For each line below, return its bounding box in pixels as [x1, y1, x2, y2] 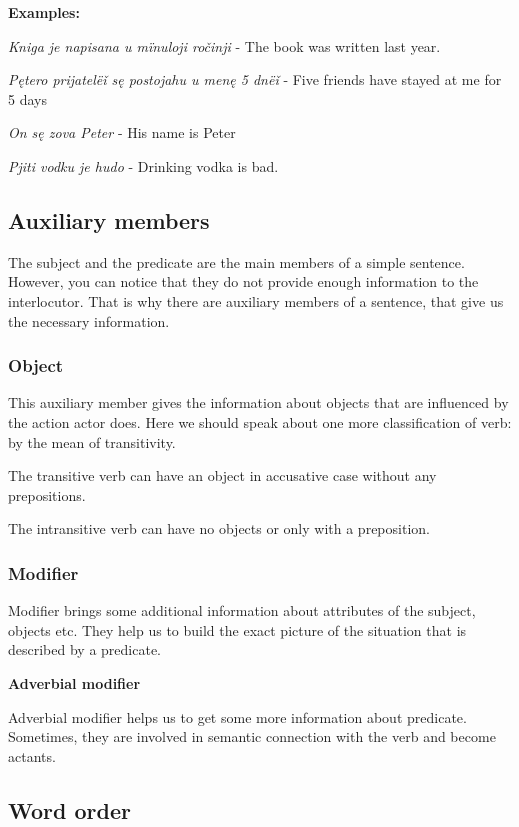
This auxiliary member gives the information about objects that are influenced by [8, 392, 509, 413]
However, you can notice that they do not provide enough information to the [8, 271, 479, 292]
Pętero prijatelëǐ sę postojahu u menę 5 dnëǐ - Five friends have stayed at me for [8, 69, 502, 90]
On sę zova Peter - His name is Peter [8, 122, 236, 143]
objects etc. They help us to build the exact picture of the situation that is [8, 619, 467, 640]
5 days [8, 88, 47, 109]
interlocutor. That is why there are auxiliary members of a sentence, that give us [8, 290, 504, 311]
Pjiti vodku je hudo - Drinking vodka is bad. [8, 155, 279, 176]
